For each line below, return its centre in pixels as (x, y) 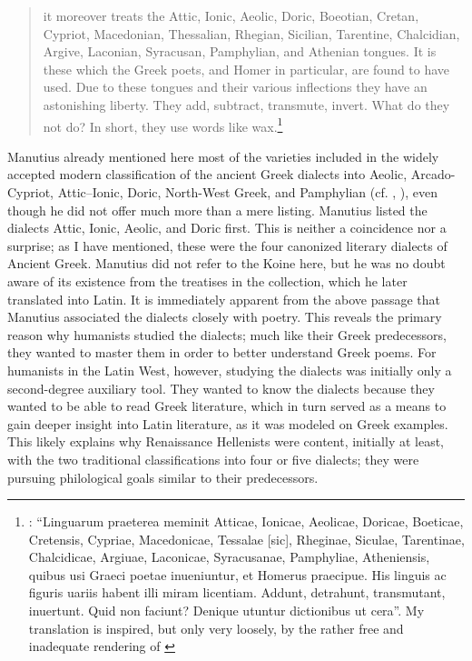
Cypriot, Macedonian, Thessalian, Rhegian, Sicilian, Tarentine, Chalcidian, (251, 33)
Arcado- (433, 174)
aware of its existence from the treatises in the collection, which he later (207, 280)
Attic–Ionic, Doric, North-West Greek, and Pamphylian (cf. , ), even (248, 192)
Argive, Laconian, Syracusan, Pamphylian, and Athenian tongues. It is (240, 51)
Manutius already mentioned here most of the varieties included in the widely (223, 156)
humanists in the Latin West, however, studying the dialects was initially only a (230, 370)
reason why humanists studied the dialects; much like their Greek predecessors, (227, 334)
